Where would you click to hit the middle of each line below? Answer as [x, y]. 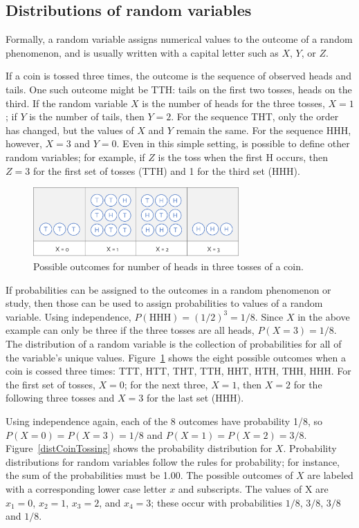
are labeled [330, 475]
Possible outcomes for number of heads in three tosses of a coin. [168, 266]
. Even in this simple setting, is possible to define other [233, 143]
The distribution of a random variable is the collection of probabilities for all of [174, 343]
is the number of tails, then [87, 116]
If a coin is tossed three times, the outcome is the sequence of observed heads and [178, 76]
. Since [269, 316]
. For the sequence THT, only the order [255, 116]
